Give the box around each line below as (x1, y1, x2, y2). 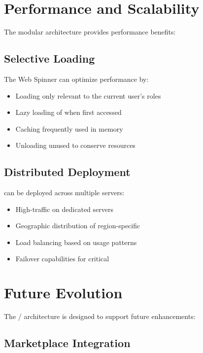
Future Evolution (4, 282, 123, 303)
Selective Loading (4, 51, 95, 66)
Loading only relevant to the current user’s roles (15, 90, 161, 101)
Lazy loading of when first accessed (15, 107, 122, 117)
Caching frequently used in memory (15, 123, 123, 134)
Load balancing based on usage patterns (15, 237, 137, 247)
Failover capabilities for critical (15, 253, 109, 264)
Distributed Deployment (4, 164, 131, 179)
